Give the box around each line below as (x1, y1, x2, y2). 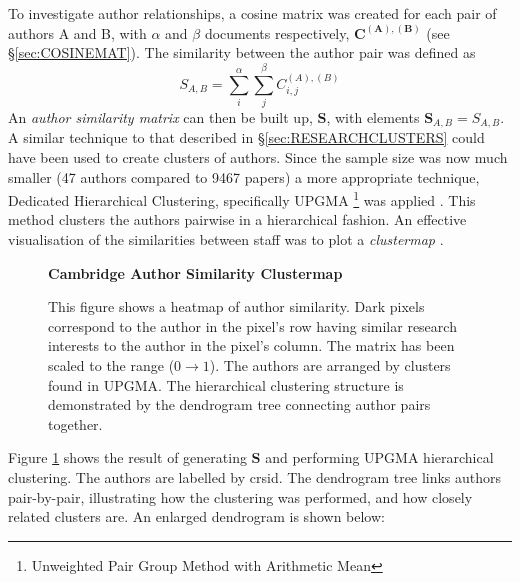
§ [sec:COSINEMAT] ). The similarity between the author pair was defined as (8, 42, 476, 63)
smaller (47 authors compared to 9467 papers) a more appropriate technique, (8, 166, 480, 187)
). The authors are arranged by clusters (209, 354, 451, 375)
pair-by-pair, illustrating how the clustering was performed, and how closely (8, 486, 473, 507)
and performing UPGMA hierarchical (265, 447, 494, 468)
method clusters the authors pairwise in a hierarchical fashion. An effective (8, 209, 467, 230)
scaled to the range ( (48, 354, 175, 375)
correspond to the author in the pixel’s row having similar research (48, 315, 457, 336)
